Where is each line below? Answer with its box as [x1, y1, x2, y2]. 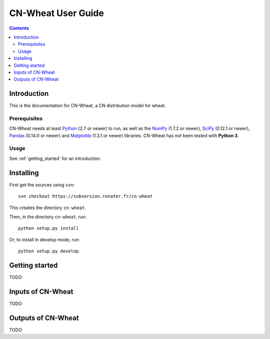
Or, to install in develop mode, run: [9, 236, 80, 243]
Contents [9, 25, 29, 31]
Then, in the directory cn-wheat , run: [9, 214, 87, 220]
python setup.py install [18, 226, 79, 231]
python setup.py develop [18, 248, 79, 254]
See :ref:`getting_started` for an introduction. [9, 155, 101, 161]
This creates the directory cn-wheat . [9, 205, 86, 211]
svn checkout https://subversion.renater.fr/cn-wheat [18, 194, 152, 199]
